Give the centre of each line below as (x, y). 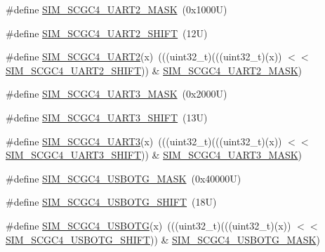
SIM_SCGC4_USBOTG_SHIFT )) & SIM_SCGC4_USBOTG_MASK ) (163, 239)
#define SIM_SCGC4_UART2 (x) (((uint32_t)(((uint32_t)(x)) (144, 57)
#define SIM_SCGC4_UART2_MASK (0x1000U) (117, 9)
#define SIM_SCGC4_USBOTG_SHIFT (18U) (111, 202)
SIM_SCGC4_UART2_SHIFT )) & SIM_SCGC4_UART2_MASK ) (154, 70)
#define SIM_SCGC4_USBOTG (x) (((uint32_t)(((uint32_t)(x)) (148, 225)
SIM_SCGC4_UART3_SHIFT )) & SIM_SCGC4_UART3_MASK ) (154, 155)
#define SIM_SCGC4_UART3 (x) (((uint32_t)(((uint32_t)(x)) (144, 141)
